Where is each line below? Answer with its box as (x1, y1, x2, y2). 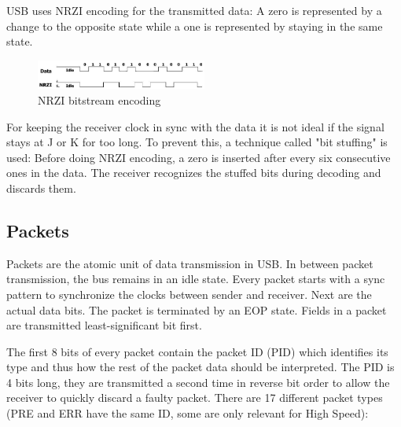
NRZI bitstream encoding (38, 91, 161, 108)
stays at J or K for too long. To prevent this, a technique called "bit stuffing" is (6, 134, 388, 150)
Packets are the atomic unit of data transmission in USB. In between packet (6, 255, 373, 271)
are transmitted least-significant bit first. (6, 317, 202, 333)
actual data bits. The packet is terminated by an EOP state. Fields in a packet (6, 301, 387, 318)
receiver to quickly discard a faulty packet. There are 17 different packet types (6, 389, 383, 406)
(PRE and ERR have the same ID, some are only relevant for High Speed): (6, 405, 369, 421)
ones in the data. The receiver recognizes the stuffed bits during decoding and (6, 164, 381, 181)
